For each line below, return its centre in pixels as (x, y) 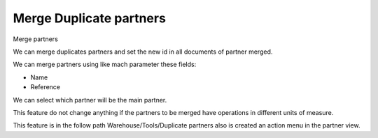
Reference (45, 87)
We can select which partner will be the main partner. (90, 100)
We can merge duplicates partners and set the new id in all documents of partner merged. (143, 52)
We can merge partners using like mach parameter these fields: (105, 64)
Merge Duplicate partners (89, 18)
